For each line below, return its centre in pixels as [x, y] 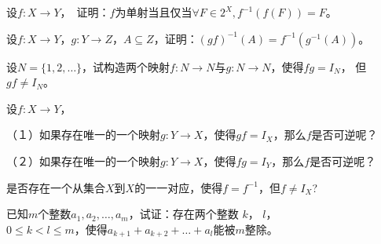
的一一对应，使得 [179, 187]
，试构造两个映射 [126, 66]
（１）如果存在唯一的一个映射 [83, 135]
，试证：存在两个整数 [183, 214]
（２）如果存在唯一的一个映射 [83, 160]
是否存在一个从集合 [56, 187]
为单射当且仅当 [154, 12]
